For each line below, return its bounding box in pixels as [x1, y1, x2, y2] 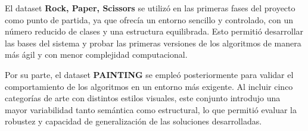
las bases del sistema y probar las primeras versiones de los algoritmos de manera [5, 36, 301, 49]
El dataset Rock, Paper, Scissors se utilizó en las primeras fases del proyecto [5, 2, 295, 14]
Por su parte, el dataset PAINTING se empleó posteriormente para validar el [5, 68, 294, 80]
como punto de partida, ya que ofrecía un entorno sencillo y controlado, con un [5, 13, 294, 26]
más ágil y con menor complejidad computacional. [5, 48, 188, 61]
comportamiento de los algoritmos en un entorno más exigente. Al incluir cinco [5, 80, 293, 92]
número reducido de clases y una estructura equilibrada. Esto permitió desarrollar [5, 25, 304, 38]
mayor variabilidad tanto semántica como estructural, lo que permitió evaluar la [5, 103, 297, 116]
